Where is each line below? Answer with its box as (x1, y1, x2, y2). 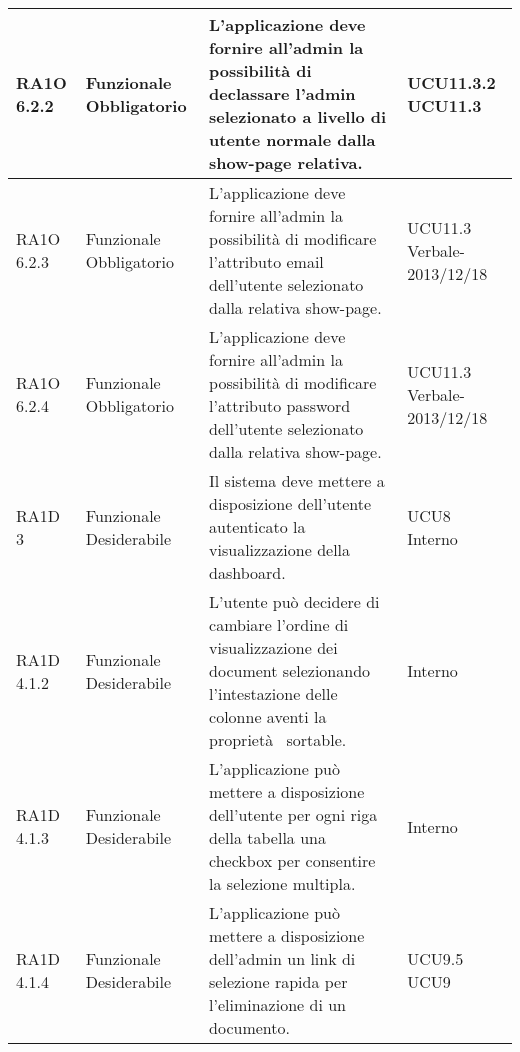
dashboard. (209, 561, 286, 584)
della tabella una (209, 826, 326, 849)
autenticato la (209, 515, 306, 538)
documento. (209, 1016, 290, 1039)
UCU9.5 (407, 947, 464, 970)
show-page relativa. (209, 151, 363, 174)
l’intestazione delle (209, 682, 338, 705)
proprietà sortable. (209, 728, 347, 751)
